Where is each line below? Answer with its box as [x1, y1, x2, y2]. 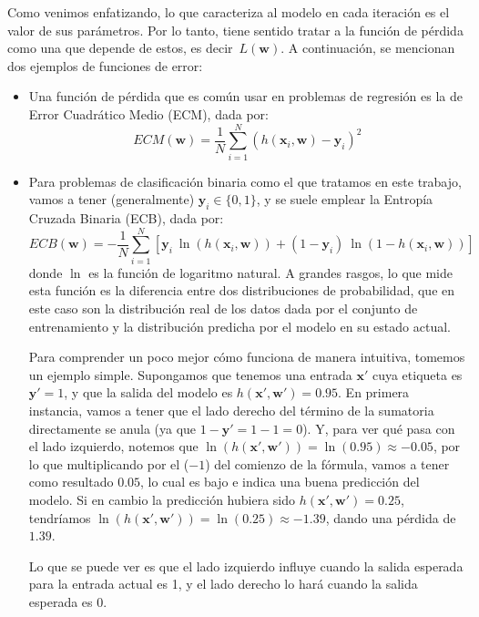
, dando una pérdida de [325, 508, 456, 527]
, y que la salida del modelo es [64, 383, 233, 402]
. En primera [338, 383, 410, 402]
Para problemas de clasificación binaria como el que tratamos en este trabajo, [28, 171, 462, 190]
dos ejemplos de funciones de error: [7, 56, 203, 75]
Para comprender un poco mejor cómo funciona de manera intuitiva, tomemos [28, 347, 465, 366]
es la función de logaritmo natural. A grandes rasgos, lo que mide [88, 262, 453, 282]
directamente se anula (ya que [28, 418, 197, 437]
